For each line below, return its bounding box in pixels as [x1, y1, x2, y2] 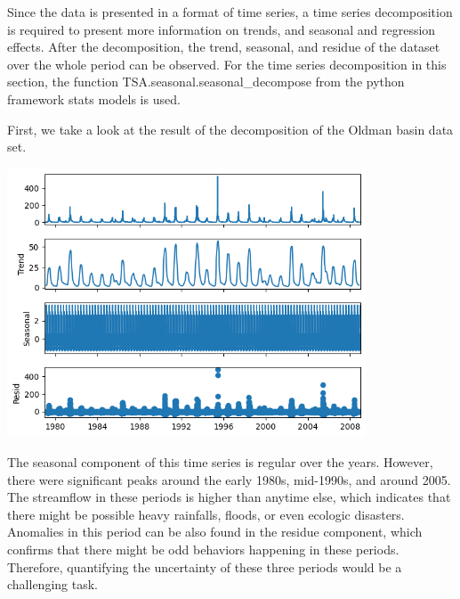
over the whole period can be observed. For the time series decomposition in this [7, 54, 447, 73]
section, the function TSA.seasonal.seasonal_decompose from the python [7, 72, 405, 91]
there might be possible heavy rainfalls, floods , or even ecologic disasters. [7, 505, 405, 523]
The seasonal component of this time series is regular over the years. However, [7, 453, 433, 472]
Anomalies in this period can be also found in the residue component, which [7, 522, 423, 541]
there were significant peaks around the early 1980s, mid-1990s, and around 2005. [7, 470, 451, 488]
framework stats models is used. [7, 89, 181, 108]
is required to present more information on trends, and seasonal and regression [7, 20, 436, 38]
